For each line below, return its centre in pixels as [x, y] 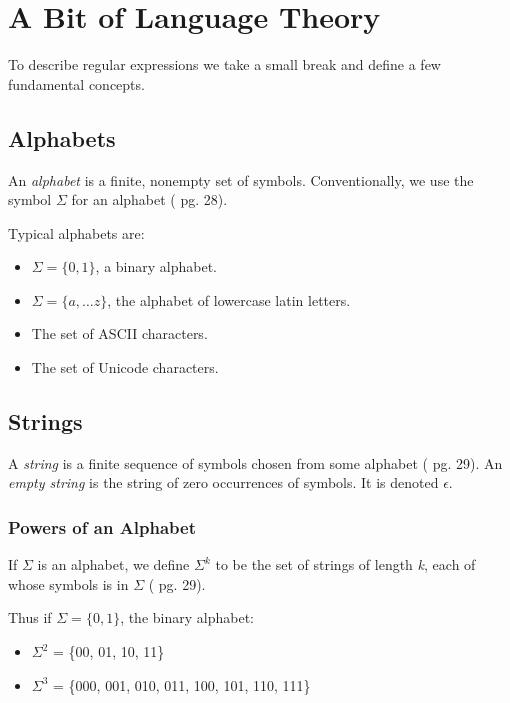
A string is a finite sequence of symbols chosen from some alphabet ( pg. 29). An [255, 462]
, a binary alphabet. [156, 266]
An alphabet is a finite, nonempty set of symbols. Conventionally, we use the [241, 179]
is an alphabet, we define [113, 564]
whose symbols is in [68, 583]
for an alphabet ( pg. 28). [149, 199]
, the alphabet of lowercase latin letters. [229, 299]
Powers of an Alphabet [102, 526]
